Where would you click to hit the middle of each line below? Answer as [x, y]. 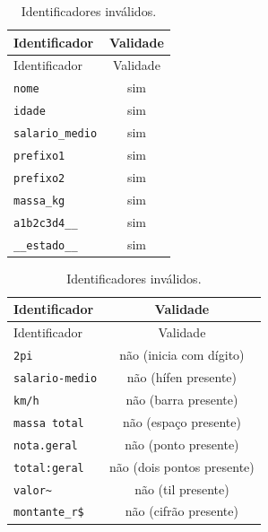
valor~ [33, 490]
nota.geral [46, 445]
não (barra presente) [182, 399]
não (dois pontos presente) [182, 466]
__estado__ [46, 245]
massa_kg [39, 201]
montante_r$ [49, 513]
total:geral [49, 468]
